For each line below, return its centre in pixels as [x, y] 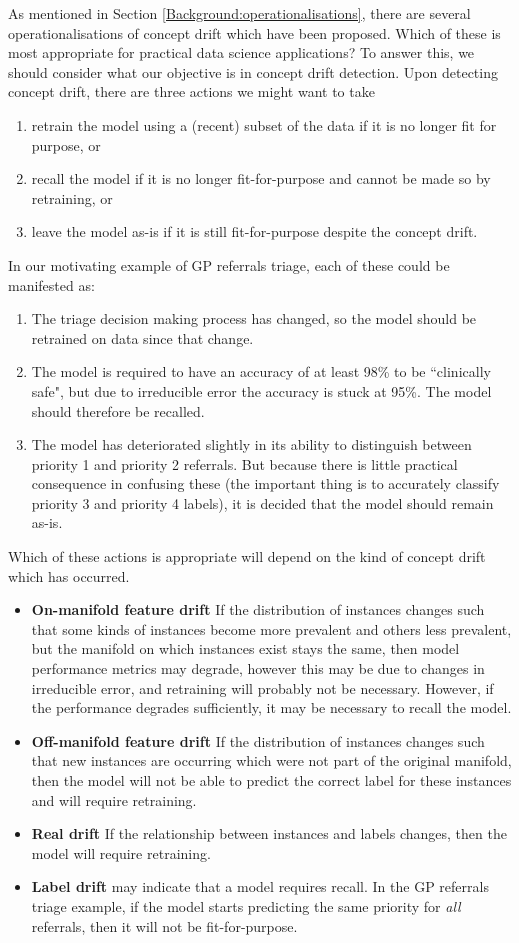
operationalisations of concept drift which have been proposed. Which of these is [254, 32]
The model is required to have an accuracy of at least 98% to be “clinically [261, 371]
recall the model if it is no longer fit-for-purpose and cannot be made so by [261, 178]
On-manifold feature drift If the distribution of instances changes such [258, 609]
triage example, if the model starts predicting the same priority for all [246, 905]
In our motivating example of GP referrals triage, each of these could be [229, 264]
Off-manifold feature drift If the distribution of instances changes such [258, 740]
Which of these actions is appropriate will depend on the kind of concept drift [247, 556]
